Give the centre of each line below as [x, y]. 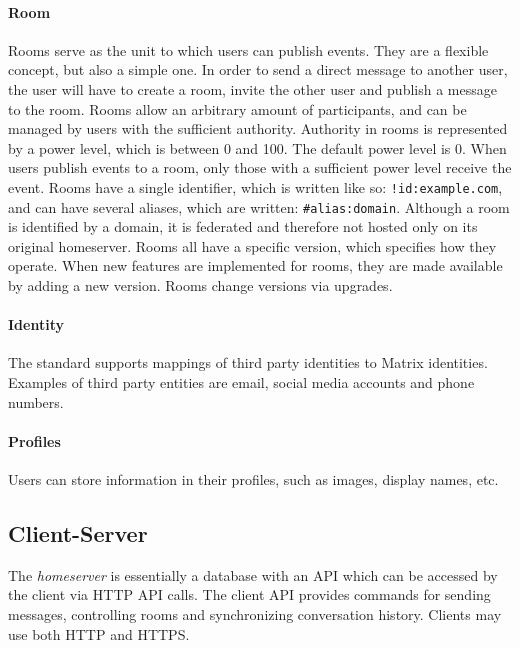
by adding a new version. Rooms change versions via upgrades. [200, 285]
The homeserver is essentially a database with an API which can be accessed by [253, 574]
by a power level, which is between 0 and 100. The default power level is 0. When [257, 147]
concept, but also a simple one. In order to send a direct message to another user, [258, 69]
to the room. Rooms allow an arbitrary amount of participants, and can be [237, 108]
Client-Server [78, 533]
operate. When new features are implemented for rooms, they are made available [255, 265]
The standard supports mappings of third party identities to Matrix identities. [248, 362]
